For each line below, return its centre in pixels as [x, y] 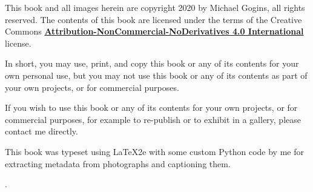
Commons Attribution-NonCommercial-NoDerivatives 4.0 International [154, 31]
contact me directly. [41, 131]
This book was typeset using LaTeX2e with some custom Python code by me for [154, 151]
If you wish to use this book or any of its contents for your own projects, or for [151, 108]
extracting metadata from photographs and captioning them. [118, 163]
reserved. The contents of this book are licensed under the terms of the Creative [153, 19]
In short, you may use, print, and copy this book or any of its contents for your [152, 63]
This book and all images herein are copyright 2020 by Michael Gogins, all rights [155, 7]
